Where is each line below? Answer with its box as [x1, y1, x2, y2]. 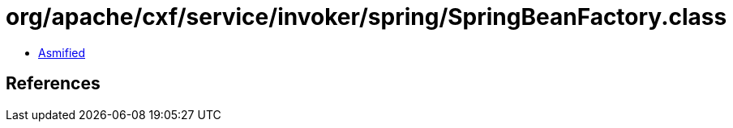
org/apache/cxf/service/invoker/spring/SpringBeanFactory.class [6, 3, 727, 31]
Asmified [38, 45, 86, 60]
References [6, 73, 101, 94]
